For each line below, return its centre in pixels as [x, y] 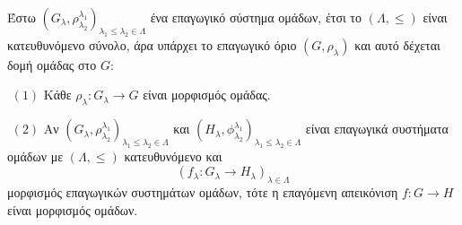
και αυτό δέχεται [397, 44]
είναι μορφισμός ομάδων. [73, 209]
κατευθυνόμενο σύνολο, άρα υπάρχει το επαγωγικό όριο [152, 44]
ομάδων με [35, 156]
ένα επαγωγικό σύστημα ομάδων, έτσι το [256, 17]
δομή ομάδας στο [52, 64]
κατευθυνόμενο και [173, 156]
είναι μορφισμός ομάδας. [207, 95]
